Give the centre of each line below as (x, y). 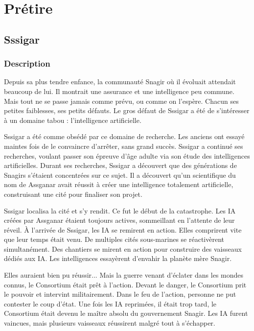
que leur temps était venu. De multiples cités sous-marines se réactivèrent (114, 239)
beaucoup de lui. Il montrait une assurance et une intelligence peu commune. (119, 91)
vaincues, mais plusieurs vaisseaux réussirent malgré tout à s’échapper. (110, 323)
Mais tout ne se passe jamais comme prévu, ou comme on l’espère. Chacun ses (121, 101)
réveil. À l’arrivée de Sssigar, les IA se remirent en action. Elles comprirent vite (123, 229)
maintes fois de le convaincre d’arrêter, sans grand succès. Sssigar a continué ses (124, 146)
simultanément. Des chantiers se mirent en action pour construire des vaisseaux (123, 248)
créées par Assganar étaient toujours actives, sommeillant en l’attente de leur (119, 220)
